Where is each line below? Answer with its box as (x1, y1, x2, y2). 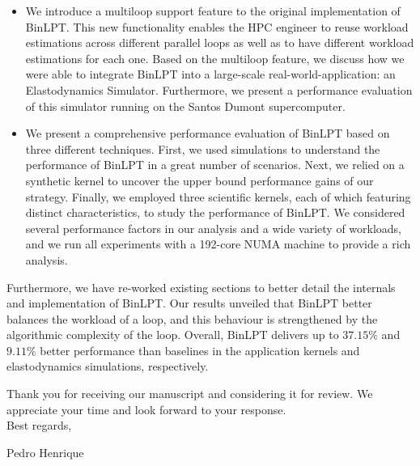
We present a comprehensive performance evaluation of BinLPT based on (25, 125, 390, 142)
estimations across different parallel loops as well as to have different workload (25, 34, 414, 51)
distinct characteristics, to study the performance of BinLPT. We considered (25, 204, 405, 221)
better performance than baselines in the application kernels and (40, 341, 360, 358)
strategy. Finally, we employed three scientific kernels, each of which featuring (25, 188, 411, 205)
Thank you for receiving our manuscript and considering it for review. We (6, 385, 373, 402)
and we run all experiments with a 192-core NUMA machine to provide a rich (25, 235, 411, 252)
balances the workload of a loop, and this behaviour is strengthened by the (6, 310, 378, 327)
